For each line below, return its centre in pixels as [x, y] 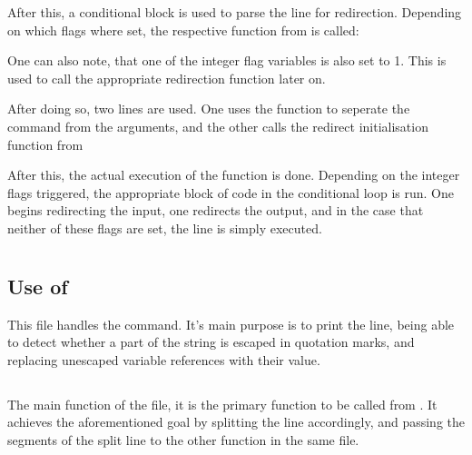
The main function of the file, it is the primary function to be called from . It [222, 404]
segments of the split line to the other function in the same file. [183, 439]
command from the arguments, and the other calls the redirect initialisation [218, 126]
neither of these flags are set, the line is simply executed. [165, 227]
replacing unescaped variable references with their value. [164, 359]
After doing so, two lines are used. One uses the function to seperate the [209, 109]
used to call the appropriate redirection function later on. [167, 78]
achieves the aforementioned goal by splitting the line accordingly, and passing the [236, 422]
